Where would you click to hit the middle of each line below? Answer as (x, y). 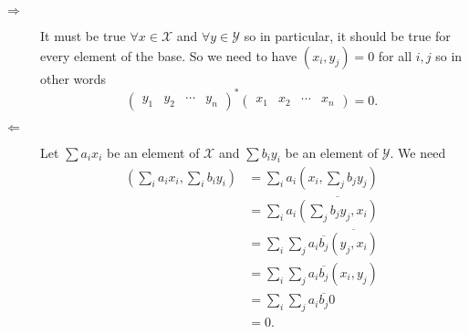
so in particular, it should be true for (347, 36)
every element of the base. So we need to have (169, 55)
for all (395, 55)
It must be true (83, 36)
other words (73, 78)
